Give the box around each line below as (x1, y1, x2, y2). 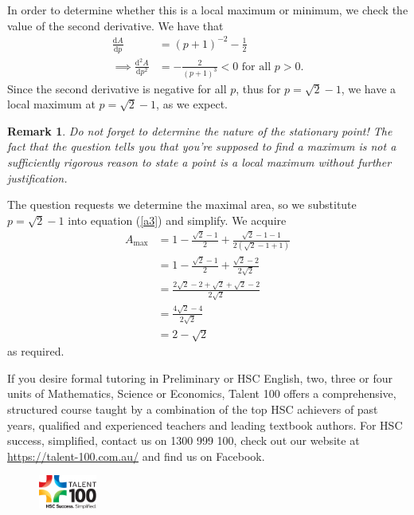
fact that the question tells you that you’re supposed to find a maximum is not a (7, 138, 396, 155)
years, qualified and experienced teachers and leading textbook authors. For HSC (7, 416, 403, 433)
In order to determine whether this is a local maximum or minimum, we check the (7, 2, 408, 18)
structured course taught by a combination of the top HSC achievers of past (7, 401, 378, 417)
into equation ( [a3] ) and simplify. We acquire (68, 211, 287, 228)
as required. (7, 343, 64, 360)
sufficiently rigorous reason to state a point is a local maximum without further (7, 153, 392, 170)
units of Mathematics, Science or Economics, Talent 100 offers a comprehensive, (7, 385, 396, 402)
